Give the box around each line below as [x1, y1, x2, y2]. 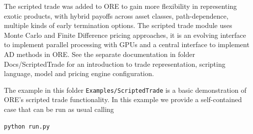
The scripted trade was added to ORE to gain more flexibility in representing [4, 1, 237, 11]
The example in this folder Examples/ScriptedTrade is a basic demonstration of [4, 84, 247, 95]
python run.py [4, 123, 50, 130]
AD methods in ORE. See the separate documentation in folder [4, 49, 195, 59]
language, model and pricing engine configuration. [4, 68, 154, 79]
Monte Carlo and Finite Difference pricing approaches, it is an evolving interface [4, 29, 246, 40]
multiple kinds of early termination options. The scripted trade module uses [4, 20, 232, 30]
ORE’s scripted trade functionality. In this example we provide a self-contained [4, 94, 242, 105]
